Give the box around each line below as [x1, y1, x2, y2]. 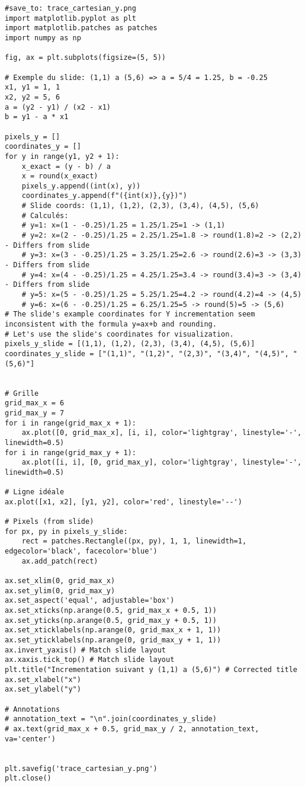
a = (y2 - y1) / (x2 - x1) [5, 103, 111, 111]
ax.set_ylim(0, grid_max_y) [5, 586, 115, 595]
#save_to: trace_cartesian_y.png [5, 4, 136, 12]
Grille [13, 389, 39, 398]
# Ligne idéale [5, 488, 65, 497]
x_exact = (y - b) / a [21, 162, 111, 171]
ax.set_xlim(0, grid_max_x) [5, 577, 115, 586]
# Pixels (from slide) [5, 517, 94, 526]
